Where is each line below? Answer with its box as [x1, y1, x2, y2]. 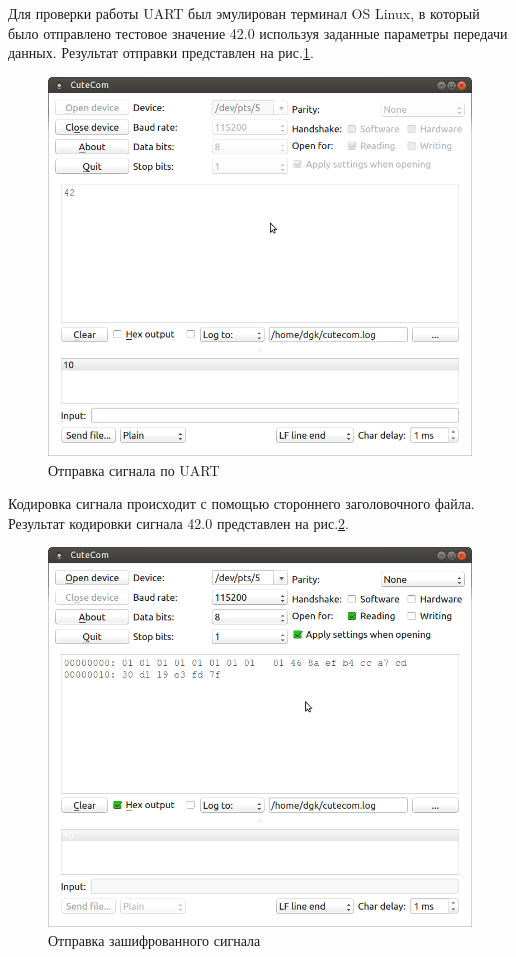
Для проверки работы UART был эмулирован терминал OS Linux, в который [8, 3, 480, 23]
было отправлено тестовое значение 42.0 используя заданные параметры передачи [8, 22, 508, 43]
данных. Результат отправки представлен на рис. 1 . [8, 42, 314, 63]
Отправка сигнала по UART [48, 459, 220, 480]
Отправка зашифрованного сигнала [48, 930, 261, 951]
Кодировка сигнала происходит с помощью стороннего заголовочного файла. [8, 493, 475, 514]
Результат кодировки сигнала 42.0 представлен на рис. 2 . [8, 512, 349, 533]
